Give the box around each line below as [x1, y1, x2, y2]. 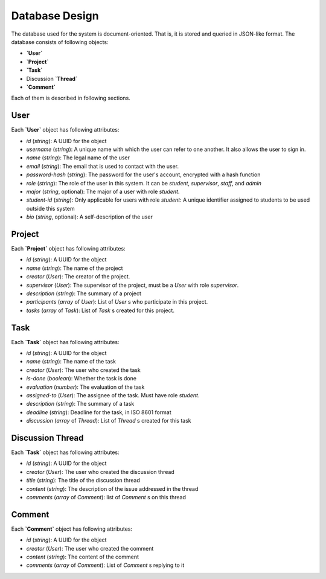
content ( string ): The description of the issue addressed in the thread [26, 485, 199, 492]
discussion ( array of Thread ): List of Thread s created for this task [26, 417, 191, 424]
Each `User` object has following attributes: [11, 126, 120, 133]
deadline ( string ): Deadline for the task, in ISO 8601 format [26, 408, 171, 416]
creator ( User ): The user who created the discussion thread [26, 468, 174, 475]
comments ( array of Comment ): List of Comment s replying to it [26, 561, 185, 569]
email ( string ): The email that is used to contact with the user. [26, 162, 179, 170]
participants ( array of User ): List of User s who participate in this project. [26, 298, 208, 305]
